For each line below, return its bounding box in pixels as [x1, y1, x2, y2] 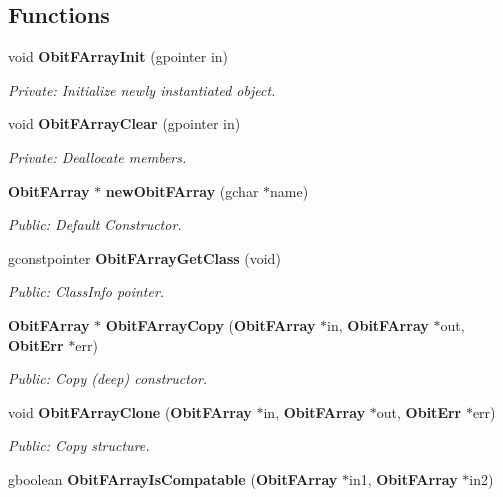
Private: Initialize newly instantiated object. [8, 79, 276, 100]
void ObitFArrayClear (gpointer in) [8, 113, 241, 134]
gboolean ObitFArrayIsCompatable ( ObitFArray [8, 468, 338, 489]
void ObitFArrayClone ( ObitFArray [8, 401, 252, 422]
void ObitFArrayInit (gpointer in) [8, 46, 229, 67]
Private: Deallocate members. [8, 146, 187, 167]
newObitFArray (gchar [105, 180, 259, 201]
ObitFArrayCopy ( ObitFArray [105, 314, 316, 335]
